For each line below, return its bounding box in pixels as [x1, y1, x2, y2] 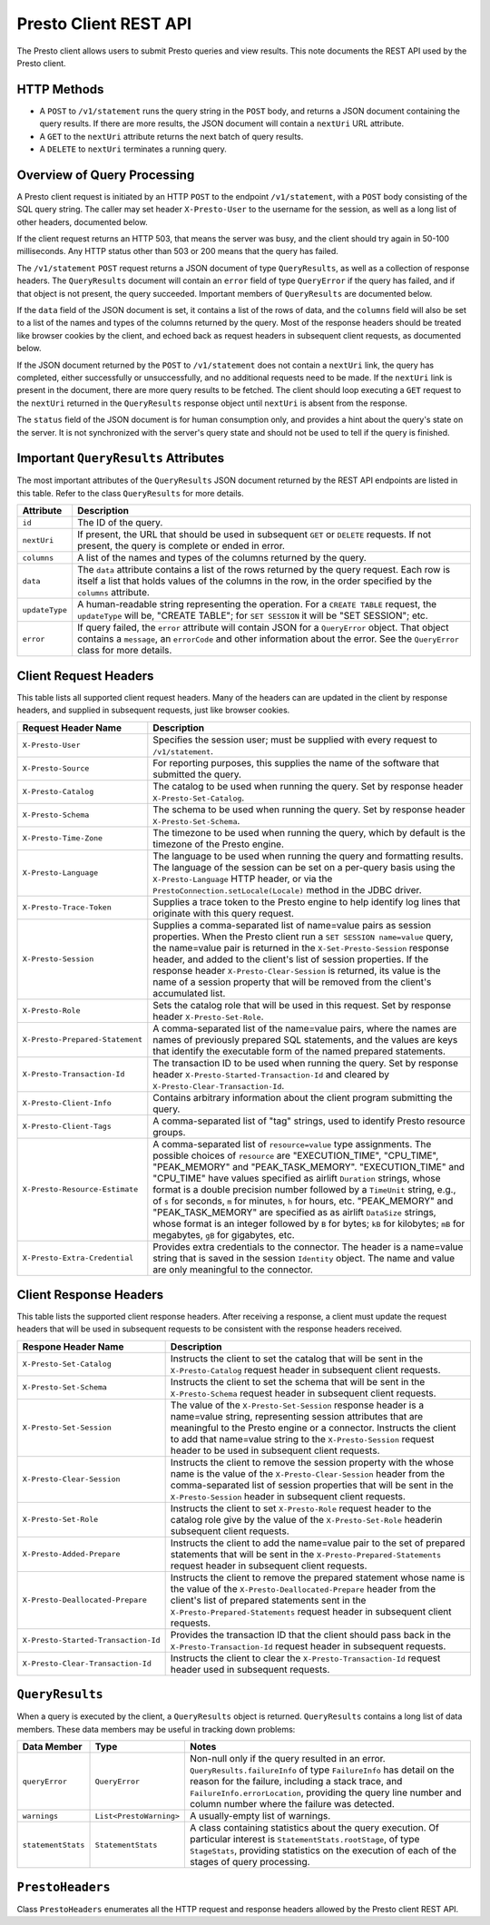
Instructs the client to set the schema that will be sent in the [170, 1375, 426, 1388]
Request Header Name [22, 722, 122, 734]
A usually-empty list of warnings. [189, 1810, 331, 1822]
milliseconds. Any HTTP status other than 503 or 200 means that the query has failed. [16, 246, 339, 257]
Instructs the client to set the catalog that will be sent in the [170, 1352, 424, 1365]
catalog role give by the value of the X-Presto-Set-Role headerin [170, 1513, 443, 1526]
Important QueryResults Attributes [16, 450, 225, 467]
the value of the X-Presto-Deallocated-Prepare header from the [170, 1582, 436, 1595]
